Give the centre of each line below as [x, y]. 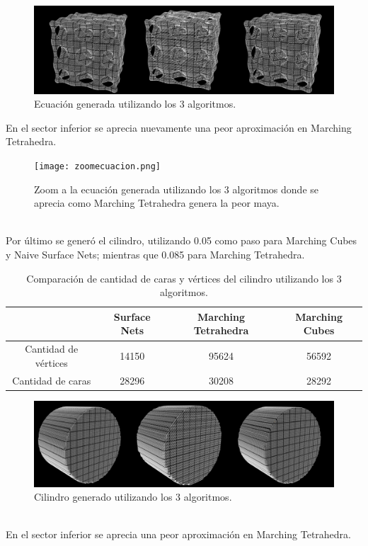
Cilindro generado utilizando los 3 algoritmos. [133, 497]
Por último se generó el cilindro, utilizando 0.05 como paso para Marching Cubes [182, 240]
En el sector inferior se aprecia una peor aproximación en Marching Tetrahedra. [178, 534]
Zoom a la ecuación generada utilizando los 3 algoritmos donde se [177, 189]
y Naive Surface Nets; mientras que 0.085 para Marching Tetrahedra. [155, 255]
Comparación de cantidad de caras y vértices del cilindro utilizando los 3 [184, 278]
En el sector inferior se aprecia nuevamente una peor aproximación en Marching [179, 127]
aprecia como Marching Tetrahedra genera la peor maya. [157, 203]
